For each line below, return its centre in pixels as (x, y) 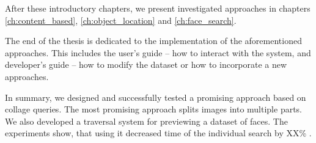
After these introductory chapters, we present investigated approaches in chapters (158, 8)
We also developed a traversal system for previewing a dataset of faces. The (146, 121)
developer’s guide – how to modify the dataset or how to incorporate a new (146, 64)
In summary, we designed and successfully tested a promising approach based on (156, 97)
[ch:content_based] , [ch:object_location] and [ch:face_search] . (121, 20)
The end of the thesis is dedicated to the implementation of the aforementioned (153, 41)
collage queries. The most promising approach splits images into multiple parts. (154, 109)
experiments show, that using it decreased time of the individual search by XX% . (158, 133)
